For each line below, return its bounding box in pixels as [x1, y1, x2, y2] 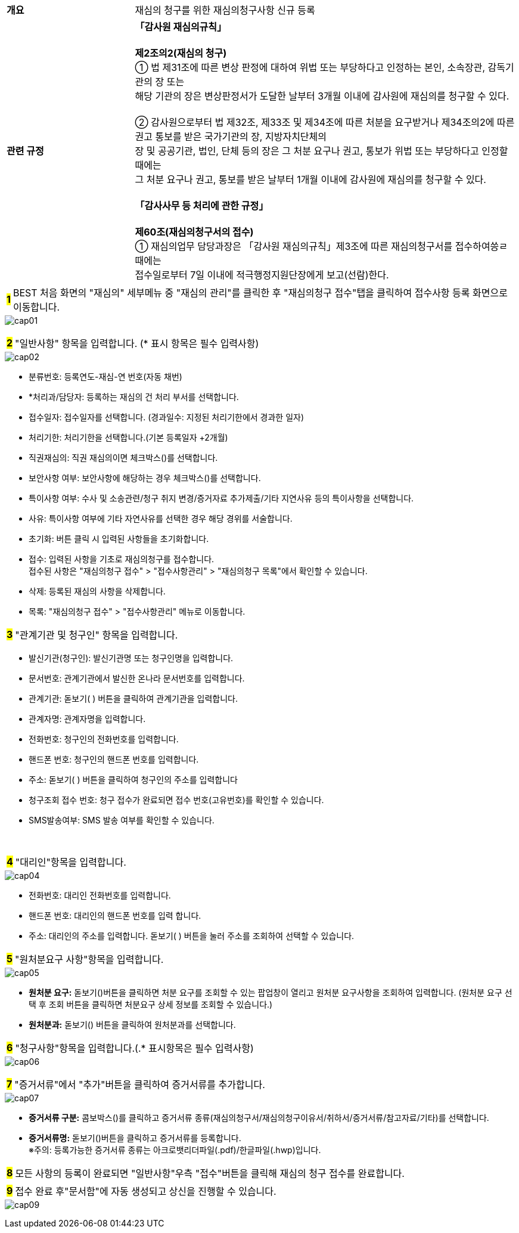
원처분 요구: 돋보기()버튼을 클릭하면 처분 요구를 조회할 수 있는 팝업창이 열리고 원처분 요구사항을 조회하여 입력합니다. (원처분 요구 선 [29, 987, 512, 997]
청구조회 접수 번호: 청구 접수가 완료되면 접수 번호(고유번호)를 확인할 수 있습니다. [29, 795, 324, 805]
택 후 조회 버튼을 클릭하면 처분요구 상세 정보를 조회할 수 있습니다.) [29, 999, 273, 1009]
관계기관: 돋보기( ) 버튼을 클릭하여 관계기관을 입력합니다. [29, 693, 238, 704]
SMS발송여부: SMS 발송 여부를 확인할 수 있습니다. [29, 815, 215, 825]
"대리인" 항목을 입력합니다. [15, 856, 126, 868]
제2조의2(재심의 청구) [135, 47, 227, 59]
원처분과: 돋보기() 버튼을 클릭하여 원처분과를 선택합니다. [29, 1020, 236, 1030]
